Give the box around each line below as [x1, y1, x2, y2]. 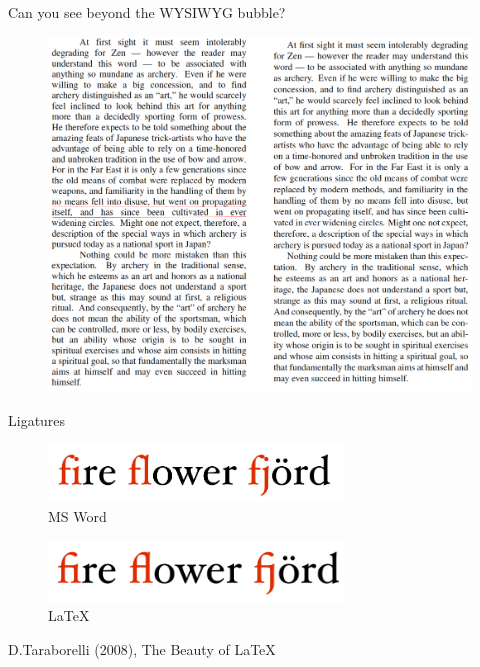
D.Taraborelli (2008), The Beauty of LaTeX [8, 638, 276, 659]
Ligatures [8, 409, 66, 430]
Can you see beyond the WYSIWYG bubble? [8, 2, 286, 22]
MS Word [48, 505, 107, 526]
